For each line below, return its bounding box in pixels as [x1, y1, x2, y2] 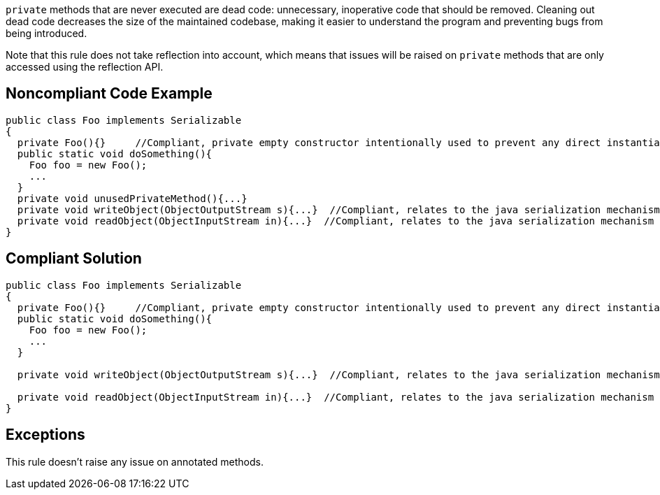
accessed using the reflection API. [6, 61, 164, 73]
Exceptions [6, 426, 85, 444]
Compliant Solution [6, 250, 142, 268]
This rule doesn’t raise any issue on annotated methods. [6, 455, 264, 468]
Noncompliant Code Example [6, 85, 213, 103]
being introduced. [6, 27, 87, 39]
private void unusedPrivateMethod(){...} [17, 192, 247, 204]
